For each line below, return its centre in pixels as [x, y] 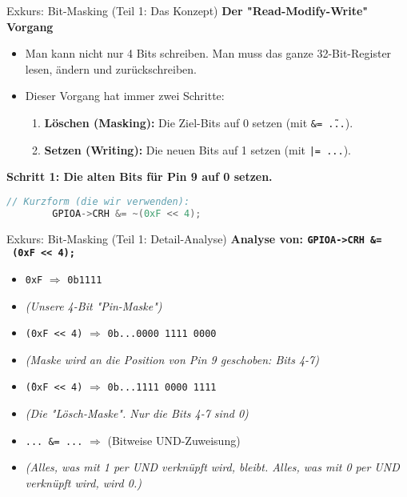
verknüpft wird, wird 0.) [83, 482]
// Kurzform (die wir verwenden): [98, 201]
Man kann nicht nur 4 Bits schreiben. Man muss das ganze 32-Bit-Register [208, 53]
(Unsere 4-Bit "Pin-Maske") [94, 305]
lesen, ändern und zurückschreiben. [111, 68]
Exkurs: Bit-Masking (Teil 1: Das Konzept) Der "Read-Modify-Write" [188, 10]
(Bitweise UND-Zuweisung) [174, 440]
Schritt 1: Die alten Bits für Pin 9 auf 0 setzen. [140, 176]
